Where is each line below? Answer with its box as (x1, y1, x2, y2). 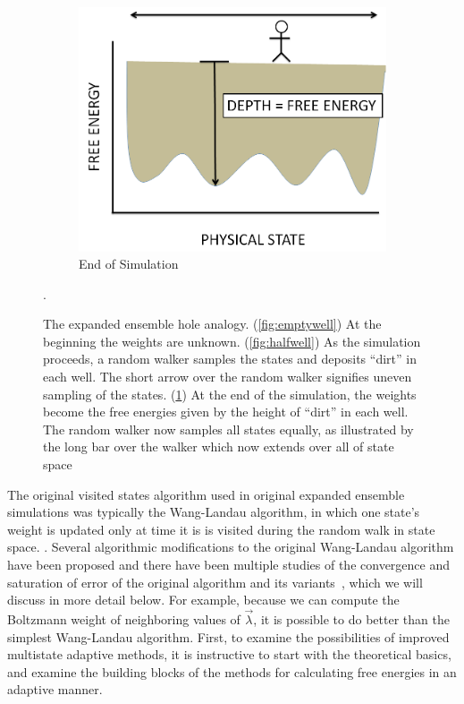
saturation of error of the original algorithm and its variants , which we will (7, 572, 423, 591)
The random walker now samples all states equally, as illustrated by (43, 419, 414, 438)
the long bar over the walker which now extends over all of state (43, 437, 394, 456)
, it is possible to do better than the (253, 610, 450, 629)
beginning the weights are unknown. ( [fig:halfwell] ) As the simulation (43, 331, 421, 350)
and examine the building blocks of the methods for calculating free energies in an (7, 662, 457, 681)
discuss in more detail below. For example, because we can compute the (7, 590, 400, 609)
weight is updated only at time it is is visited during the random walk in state (7, 519, 435, 538)
